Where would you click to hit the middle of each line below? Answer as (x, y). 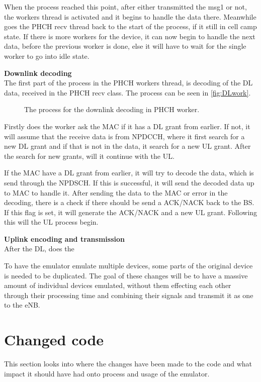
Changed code (54, 340)
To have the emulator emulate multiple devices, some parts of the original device (128, 266)
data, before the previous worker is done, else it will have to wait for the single (125, 46)
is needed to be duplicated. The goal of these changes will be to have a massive (126, 275)
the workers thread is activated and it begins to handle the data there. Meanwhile (130, 16)
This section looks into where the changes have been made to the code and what (128, 364)
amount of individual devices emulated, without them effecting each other (118, 285)
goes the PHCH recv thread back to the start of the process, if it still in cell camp (130, 26)
